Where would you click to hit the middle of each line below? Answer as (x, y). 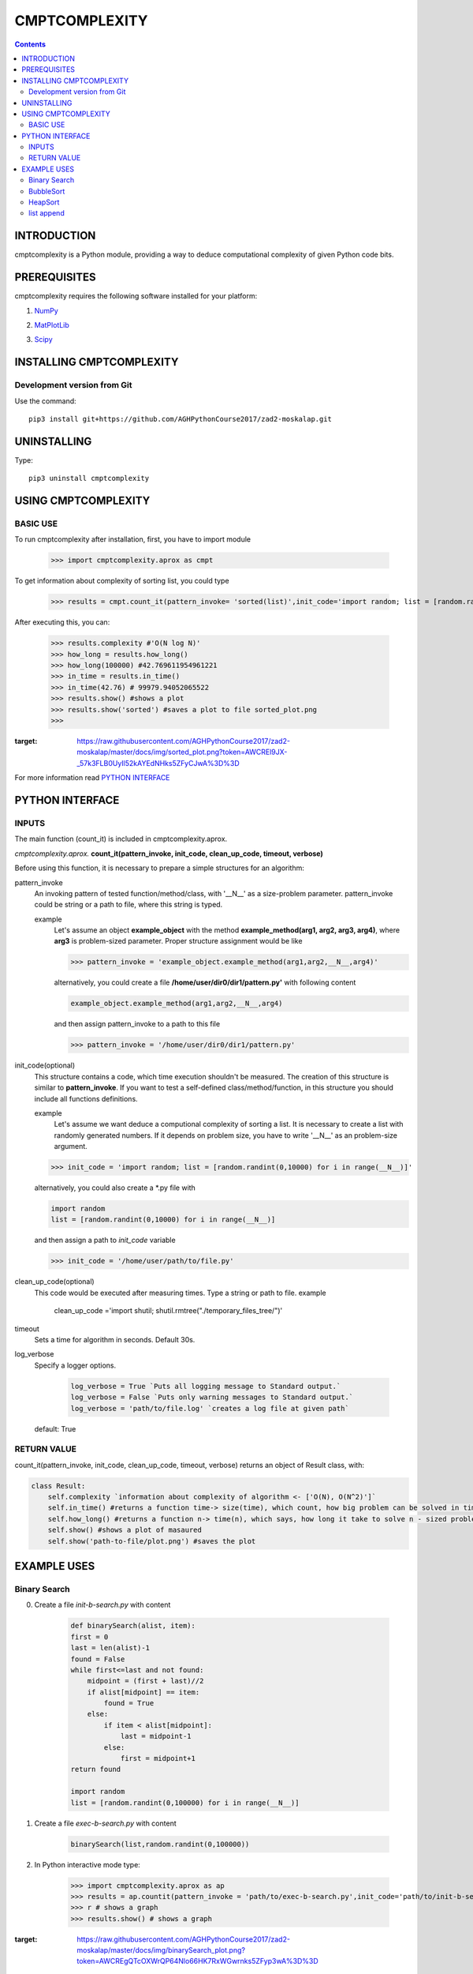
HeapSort (44, 202)
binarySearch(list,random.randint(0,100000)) (160, 1844)
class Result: (58, 1486)
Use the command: (45, 401)
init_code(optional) (45, 1065)
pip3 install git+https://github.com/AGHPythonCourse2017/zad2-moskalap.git (181, 419)
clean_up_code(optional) (54, 1282)
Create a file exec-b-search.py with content (105, 1823)
